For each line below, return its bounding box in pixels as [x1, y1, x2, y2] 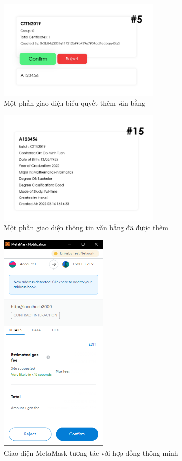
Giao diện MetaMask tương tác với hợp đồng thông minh [4, 447, 178, 458]
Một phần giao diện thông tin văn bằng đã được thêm [4, 222, 168, 233]
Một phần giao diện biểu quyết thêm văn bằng [4, 98, 146, 108]
